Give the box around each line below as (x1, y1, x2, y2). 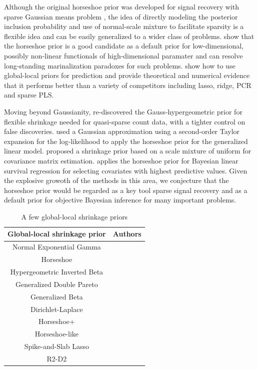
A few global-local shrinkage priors (21, 211, 128, 221)
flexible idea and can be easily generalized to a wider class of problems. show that (4, 30, 254, 41)
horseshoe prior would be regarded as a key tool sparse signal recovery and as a (4, 184, 247, 195)
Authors (112, 228, 141, 239)
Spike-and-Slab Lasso (24, 341, 89, 351)
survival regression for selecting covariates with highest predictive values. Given (4, 165, 247, 175)
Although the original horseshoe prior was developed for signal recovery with (4, 1, 239, 11)
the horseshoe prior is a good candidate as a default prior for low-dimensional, (4, 40, 243, 51)
